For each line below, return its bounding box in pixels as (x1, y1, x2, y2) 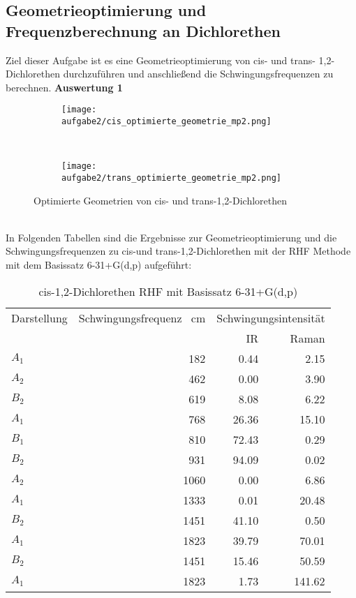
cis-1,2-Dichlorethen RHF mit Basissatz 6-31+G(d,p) (38, 283, 298, 299)
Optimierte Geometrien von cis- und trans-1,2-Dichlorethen (34, 193, 288, 207)
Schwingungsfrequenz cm (78, 309, 206, 326)
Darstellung (11, 309, 68, 326)
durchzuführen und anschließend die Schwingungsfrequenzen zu (63, 66, 334, 81)
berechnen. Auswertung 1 (6, 80, 123, 94)
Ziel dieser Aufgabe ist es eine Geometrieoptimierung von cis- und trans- (6, 52, 316, 67)
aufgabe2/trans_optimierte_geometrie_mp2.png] (61, 172, 281, 183)
